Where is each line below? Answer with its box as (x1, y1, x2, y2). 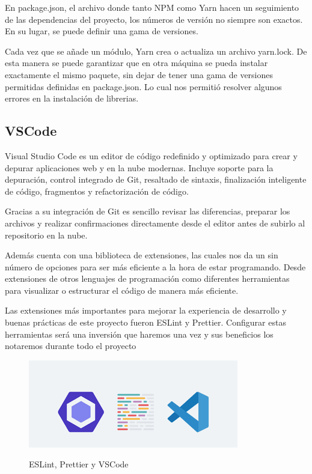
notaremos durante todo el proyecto (5, 339, 136, 352)
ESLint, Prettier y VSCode (29, 458, 129, 470)
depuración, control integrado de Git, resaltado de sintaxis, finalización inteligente (5, 173, 307, 186)
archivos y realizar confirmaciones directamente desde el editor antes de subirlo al (5, 216, 305, 229)
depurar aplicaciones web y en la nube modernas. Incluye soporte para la (5, 161, 274, 174)
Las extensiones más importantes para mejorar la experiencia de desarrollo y (5, 304, 287, 317)
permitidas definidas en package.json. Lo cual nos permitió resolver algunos (5, 80, 282, 93)
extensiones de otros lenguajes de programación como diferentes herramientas (5, 272, 290, 285)
